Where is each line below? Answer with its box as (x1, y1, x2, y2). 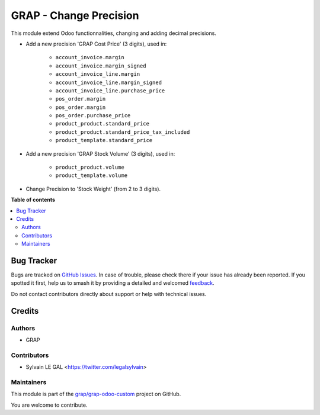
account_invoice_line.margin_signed (55, 79, 162, 86)
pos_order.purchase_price (55, 112, 131, 119)
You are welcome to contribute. (11, 401, 88, 408)
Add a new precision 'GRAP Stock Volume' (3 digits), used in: (25, 150, 175, 157)
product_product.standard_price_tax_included (55, 128, 190, 136)
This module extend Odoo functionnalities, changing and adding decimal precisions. (11, 30, 216, 37)
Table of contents (11, 196, 56, 204)
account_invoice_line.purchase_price (55, 87, 165, 94)
